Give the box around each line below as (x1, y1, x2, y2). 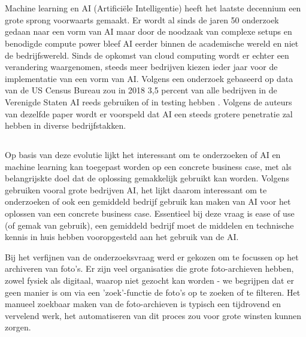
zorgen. (5, 321, 31, 333)
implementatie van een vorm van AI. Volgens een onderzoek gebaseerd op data (5, 72, 293, 84)
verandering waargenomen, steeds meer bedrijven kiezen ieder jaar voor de (5, 60, 278, 73)
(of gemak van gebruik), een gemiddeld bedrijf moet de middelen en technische (5, 218, 294, 231)
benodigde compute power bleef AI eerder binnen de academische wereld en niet (5, 37, 299, 49)
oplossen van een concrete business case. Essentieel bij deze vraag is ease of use (5, 207, 295, 220)
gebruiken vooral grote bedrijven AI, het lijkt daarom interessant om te (5, 183, 267, 196)
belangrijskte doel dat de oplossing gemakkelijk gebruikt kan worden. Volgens (5, 172, 289, 184)
